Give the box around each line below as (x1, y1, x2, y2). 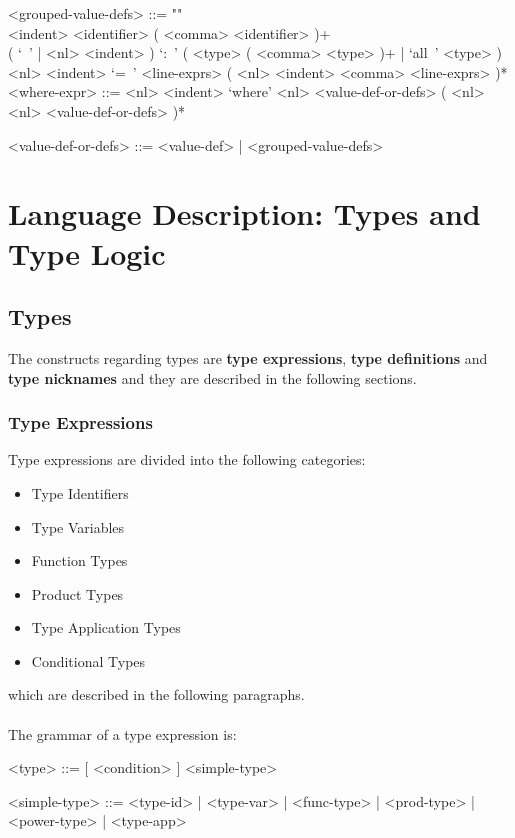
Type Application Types (31, 617, 181, 638)
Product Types (31, 583, 124, 604)
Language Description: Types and (8, 193, 481, 234)
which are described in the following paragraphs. (8, 684, 305, 705)
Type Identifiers (31, 482, 129, 503)
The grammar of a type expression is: (8, 723, 237, 744)
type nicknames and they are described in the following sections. (8, 367, 417, 388)
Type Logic (8, 232, 166, 273)
